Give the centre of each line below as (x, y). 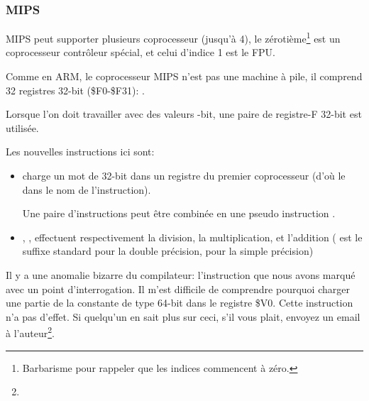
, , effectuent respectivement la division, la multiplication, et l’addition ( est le (192, 237)
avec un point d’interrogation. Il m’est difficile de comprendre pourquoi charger (178, 289)
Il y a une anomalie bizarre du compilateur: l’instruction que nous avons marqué (181, 275)
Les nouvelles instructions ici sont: (80, 152)
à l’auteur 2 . (30, 332)
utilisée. (22, 127)
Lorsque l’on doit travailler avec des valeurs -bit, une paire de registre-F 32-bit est (184, 114)
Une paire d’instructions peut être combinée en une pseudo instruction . (179, 213)
